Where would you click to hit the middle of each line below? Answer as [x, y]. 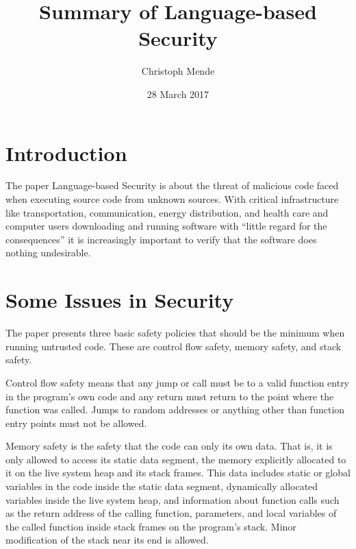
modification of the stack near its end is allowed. [107, 540]
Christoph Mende [178, 71]
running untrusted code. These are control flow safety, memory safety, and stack [174, 346]
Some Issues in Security [120, 300]
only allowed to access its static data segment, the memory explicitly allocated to [176, 459]
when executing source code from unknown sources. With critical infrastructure [172, 199]
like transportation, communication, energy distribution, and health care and [167, 212]
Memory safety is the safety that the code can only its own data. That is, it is [169, 446]
